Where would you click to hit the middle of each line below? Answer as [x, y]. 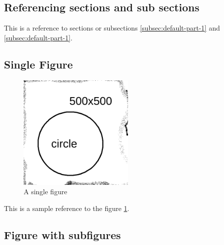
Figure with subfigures [63, 234]
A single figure [46, 192]
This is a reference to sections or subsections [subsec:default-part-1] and [112, 28]
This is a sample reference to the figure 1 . [67, 208]
